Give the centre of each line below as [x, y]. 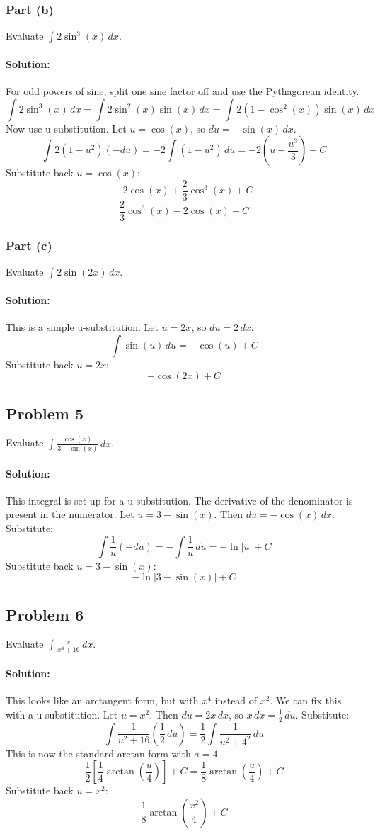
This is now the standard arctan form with [98, 753]
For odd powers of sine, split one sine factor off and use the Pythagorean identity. [183, 91]
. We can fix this [306, 700]
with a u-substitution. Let [62, 714]
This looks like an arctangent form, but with [102, 700]
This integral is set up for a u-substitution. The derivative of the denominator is [179, 500]
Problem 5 [45, 413]
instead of [236, 700]
